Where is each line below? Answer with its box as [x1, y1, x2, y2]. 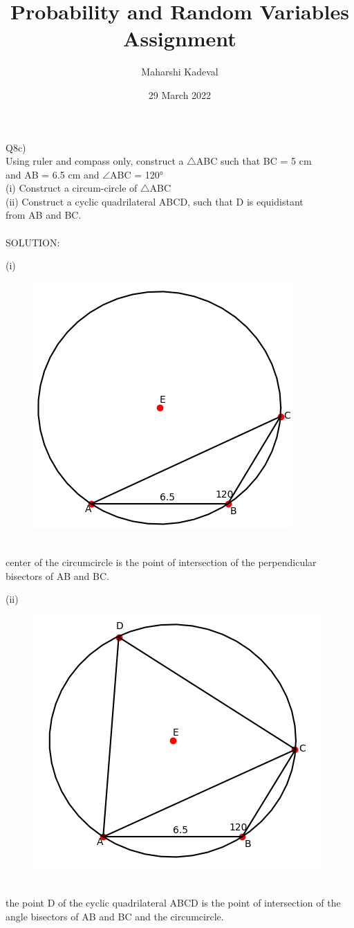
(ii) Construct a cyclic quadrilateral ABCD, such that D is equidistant [6, 194, 304, 208]
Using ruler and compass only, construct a [6, 154, 184, 168]
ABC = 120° [110, 167, 164, 181]
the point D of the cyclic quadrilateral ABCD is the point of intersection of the [6, 895, 341, 909]
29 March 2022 [148, 87, 212, 102]
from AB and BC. [6, 208, 82, 222]
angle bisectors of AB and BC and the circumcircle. [6, 909, 224, 923]
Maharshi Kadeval [141, 64, 218, 79]
